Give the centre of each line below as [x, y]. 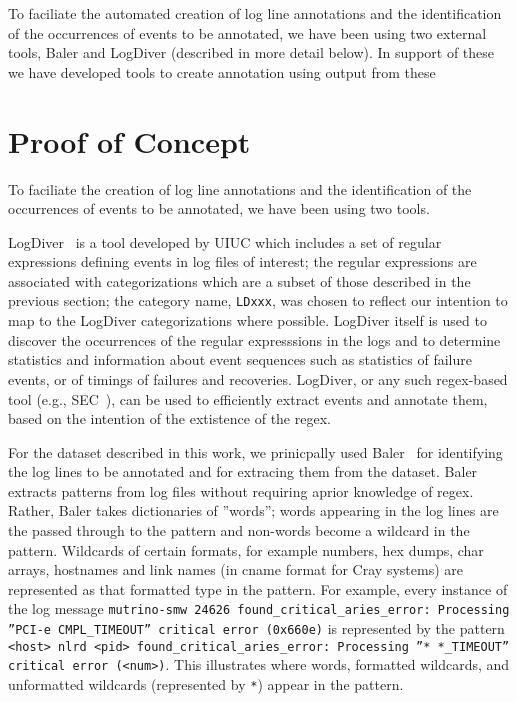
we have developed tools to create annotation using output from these [222, 71]
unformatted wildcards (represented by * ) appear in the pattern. [206, 684]
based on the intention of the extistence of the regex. [169, 418]
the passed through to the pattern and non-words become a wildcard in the [239, 530]
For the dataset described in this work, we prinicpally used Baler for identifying [255, 451]
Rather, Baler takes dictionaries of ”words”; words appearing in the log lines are [253, 510]
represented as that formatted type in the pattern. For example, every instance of [258, 588]
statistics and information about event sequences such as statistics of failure [240, 359]
